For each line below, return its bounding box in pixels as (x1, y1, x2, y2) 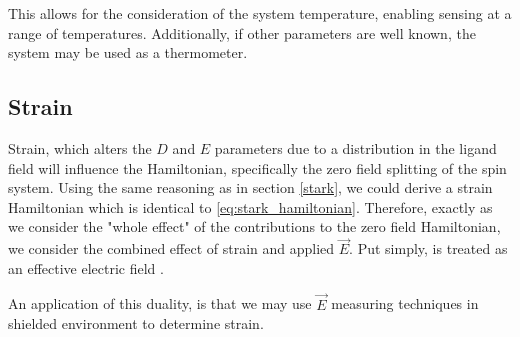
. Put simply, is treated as (349, 238, 508, 259)
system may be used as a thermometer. (8, 42, 248, 63)
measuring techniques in (331, 293, 479, 314)
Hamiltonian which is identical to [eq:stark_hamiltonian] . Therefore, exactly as (8, 196, 493, 217)
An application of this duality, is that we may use (8, 293, 312, 314)
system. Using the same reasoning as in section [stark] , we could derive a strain (8, 177, 493, 198)
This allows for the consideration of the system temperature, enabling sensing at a (8, 3, 512, 23)
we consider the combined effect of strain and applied (8, 238, 335, 259)
